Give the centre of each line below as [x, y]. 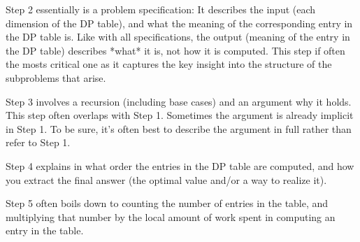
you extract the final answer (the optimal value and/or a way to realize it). [166, 179]
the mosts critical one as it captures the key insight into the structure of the [169, 64]
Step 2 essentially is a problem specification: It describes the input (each [161, 9]
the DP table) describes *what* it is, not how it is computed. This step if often [175, 50]
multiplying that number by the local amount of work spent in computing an [171, 216]
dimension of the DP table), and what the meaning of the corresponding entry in [179, 23]
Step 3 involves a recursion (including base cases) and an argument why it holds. [179, 101]
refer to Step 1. [38, 142]
